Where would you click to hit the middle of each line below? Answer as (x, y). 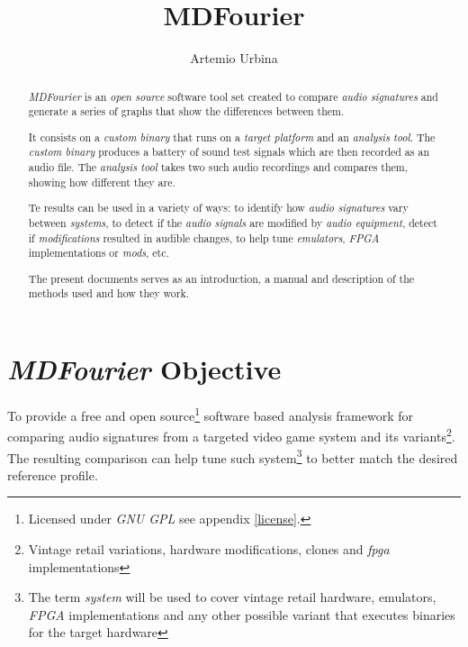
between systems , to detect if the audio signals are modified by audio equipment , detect (233, 222)
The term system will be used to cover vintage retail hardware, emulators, (232, 597)
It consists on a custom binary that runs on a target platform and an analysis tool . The (232, 137)
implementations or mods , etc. (99, 253)
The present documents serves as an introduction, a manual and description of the (221, 278)
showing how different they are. (102, 182)
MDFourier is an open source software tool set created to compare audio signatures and (233, 96)
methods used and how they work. (108, 293)
